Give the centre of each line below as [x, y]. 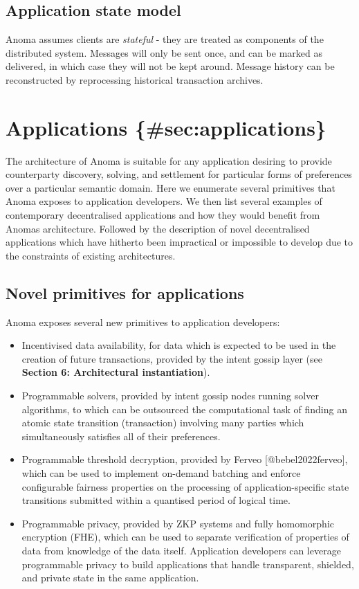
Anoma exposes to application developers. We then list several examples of [164, 201]
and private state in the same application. [110, 578]
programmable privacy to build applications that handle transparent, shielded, [188, 564]
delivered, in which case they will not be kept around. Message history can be [170, 66]
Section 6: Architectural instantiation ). [116, 372]
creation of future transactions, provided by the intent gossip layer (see [172, 358]
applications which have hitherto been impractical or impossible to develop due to [179, 242]
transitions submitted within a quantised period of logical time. [156, 500]
